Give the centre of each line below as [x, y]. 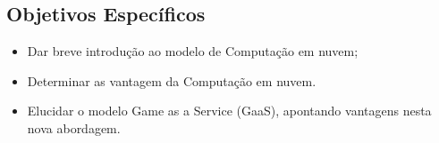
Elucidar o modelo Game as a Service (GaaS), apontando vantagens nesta [229, 111]
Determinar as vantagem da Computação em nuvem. [172, 80]
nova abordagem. [74, 127]
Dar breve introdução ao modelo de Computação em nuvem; [193, 51]
